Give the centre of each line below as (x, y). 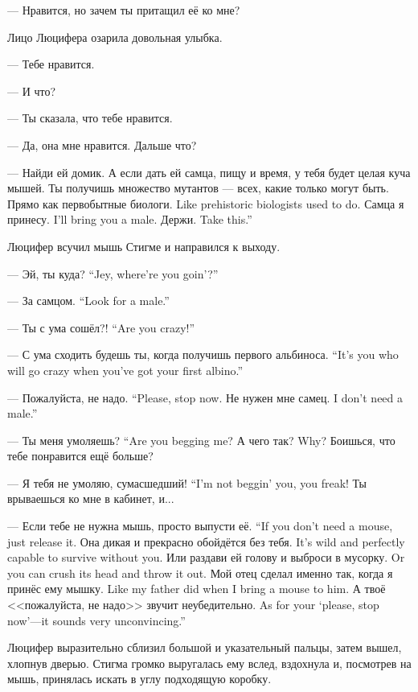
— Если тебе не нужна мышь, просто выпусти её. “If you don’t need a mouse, (200, 526)
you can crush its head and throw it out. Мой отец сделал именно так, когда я (200, 573)
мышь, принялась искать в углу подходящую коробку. (139, 679)
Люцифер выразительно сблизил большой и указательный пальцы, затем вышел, (205, 647)
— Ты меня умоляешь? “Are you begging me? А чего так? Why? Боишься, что (201, 440)
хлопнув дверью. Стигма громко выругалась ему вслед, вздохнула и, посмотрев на (209, 663)
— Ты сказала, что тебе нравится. (90, 118)
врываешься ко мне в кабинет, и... (91, 498)
